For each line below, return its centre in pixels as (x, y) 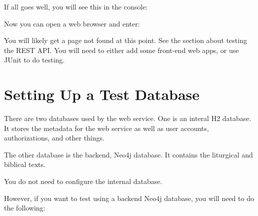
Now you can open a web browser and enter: (72, 23)
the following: (25, 208)
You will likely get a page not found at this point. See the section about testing (125, 40)
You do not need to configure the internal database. (83, 181)
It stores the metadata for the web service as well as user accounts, (106, 128)
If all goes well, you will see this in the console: (76, 6)
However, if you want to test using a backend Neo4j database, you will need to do (129, 198)
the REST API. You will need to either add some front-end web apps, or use (121, 50)
